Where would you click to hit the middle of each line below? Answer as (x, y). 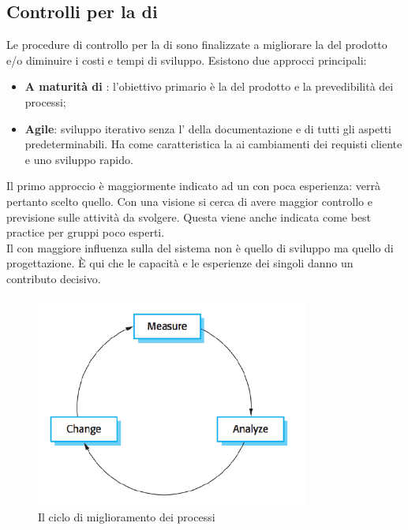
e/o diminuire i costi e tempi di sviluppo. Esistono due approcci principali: (187, 60)
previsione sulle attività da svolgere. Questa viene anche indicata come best (189, 216)
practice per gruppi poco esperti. (86, 232)
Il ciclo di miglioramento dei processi (127, 517)
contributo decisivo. (54, 278)
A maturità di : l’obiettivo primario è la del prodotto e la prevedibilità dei (209, 86)
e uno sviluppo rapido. (79, 159)
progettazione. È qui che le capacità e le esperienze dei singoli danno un (180, 263)
